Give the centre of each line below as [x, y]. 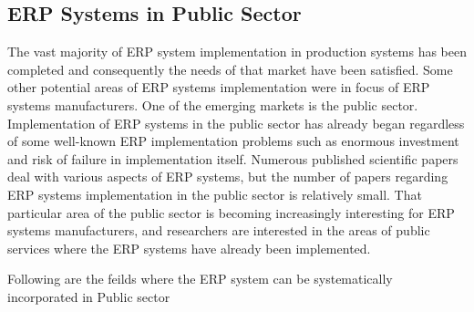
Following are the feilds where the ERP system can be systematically [200, 279]
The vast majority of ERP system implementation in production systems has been [237, 52]
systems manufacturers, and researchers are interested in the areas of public [219, 230]
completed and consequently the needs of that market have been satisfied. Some [230, 69]
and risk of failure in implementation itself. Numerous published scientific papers [233, 158]
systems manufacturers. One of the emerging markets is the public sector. [213, 104]
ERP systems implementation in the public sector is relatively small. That [215, 194]
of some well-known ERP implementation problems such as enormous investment [233, 141]
